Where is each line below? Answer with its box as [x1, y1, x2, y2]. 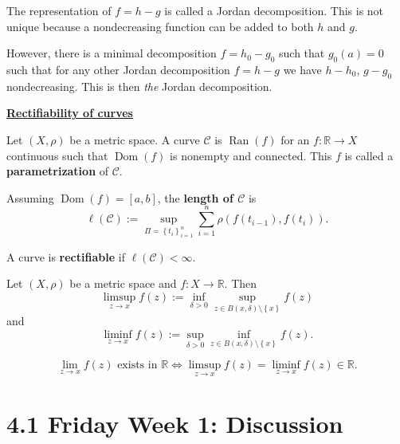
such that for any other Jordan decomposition [6, 61, 230, 77]
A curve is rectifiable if [6, 248, 125, 265]
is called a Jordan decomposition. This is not [164, 2, 384, 18]
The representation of [6, 2, 112, 18]
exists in [117, 360, 158, 371]
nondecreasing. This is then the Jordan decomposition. [6, 77, 273, 94]
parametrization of [6, 163, 109, 179]
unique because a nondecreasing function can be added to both [6, 18, 314, 34]
